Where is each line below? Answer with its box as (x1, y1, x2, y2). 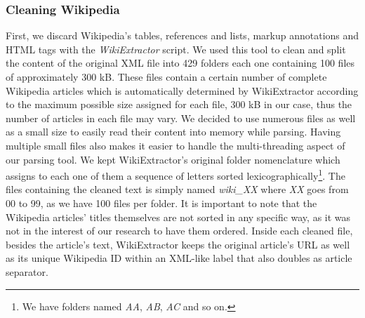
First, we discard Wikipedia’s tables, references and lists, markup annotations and (6, 28, 359, 43)
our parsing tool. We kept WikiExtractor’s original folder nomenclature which (6, 152, 340, 166)
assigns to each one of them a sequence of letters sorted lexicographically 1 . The (6, 166, 345, 183)
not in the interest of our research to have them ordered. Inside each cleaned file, (6, 223, 353, 238)
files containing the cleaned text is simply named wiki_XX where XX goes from (6, 182, 349, 197)
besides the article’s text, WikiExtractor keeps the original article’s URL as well (6, 237, 350, 251)
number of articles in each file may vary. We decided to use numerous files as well (6, 110, 356, 125)
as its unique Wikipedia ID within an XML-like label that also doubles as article (6, 251, 352, 265)
